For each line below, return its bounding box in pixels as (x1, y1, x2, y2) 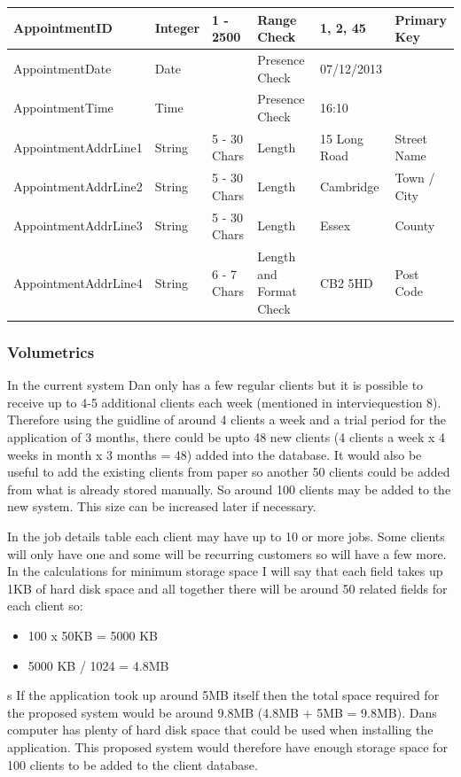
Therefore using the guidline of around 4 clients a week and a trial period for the (7, 410, 447, 429)
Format (257, 282, 297, 300)
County (395, 216, 435, 235)
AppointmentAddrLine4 (13, 273, 143, 291)
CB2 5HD (319, 273, 373, 291)
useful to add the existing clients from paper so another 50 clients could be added (7, 462, 450, 481)
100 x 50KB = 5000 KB (27, 625, 158, 644)
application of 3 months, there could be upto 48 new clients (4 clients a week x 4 (7, 428, 446, 446)
